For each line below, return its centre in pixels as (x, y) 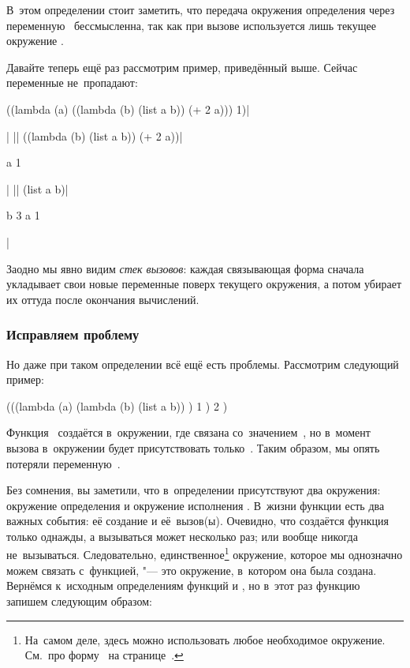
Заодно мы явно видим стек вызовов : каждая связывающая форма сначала (185, 268)
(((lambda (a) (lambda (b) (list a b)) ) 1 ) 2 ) (117, 405)
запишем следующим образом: (79, 600)
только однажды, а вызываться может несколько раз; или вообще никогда (182, 536)
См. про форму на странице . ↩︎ (104, 655)
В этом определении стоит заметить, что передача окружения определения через (201, 9)
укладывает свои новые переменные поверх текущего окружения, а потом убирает (204, 284)
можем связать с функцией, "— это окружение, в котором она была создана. (192, 570)
